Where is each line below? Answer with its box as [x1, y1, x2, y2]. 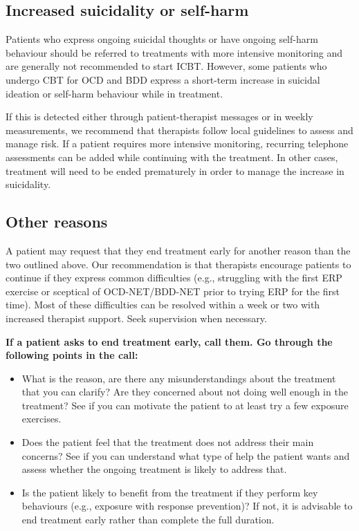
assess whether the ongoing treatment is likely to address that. [21, 462, 287, 476]
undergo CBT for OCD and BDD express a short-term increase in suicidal [6, 72, 320, 86]
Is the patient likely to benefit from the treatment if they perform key [21, 485, 318, 499]
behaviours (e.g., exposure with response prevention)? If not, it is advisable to [21, 499, 353, 513]
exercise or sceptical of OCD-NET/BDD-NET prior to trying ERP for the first [6, 283, 340, 298]
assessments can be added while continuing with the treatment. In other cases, [6, 149, 338, 164]
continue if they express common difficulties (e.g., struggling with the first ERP [6, 270, 342, 285]
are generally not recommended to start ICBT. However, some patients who [6, 59, 327, 73]
